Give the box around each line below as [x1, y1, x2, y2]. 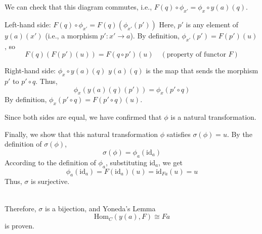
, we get [158, 157, 183, 167]
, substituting [105, 157, 147, 167]
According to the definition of [5, 157, 96, 167]
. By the [227, 128, 252, 139]
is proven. [5, 220, 34, 231]
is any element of [186, 19, 239, 29]
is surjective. [31, 176, 70, 186]
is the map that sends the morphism [146, 65, 258, 76]
